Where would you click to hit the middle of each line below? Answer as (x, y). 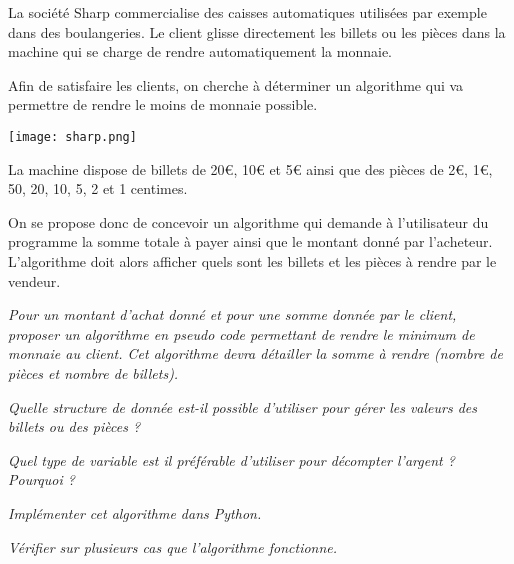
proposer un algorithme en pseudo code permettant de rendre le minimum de (241, 333)
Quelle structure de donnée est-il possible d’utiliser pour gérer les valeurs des (243, 406)
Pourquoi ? (41, 479)
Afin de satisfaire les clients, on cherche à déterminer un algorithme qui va (236, 84)
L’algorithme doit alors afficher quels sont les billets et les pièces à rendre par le (252, 261)
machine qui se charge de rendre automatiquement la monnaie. (200, 51)
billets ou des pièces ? (74, 426)
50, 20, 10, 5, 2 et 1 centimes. (98, 188)
